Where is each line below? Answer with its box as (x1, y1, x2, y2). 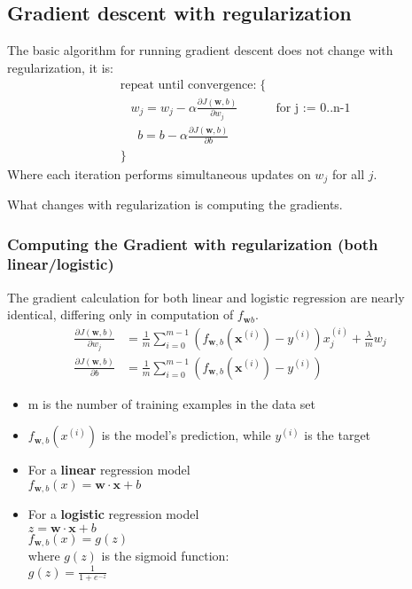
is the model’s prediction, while (101, 426, 271, 444)
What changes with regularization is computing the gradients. (7, 194, 343, 213)
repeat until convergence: (120, 79, 257, 92)
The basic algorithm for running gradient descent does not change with (7, 41, 393, 59)
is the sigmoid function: (101, 546, 229, 565)
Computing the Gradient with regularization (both (7, 232, 378, 255)
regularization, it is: (7, 58, 113, 76)
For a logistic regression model (27, 505, 199, 523)
